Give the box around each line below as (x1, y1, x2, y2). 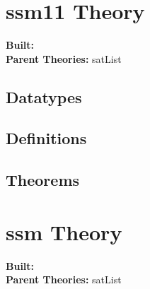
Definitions (6, 127, 87, 149)
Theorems (6, 169, 80, 191)
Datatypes (6, 85, 82, 107)
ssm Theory (6, 217, 122, 246)
